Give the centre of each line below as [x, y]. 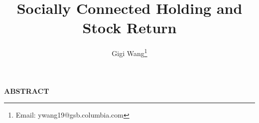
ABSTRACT [27, 91]
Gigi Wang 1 [129, 52]
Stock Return [129, 28]
